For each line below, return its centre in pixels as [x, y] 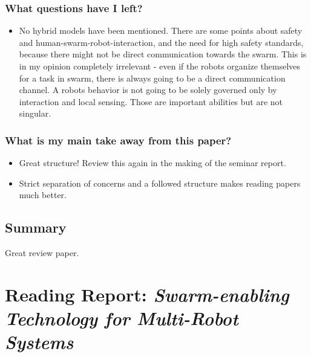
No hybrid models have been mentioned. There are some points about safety [161, 31]
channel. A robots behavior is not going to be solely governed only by [148, 90]
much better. [43, 195]
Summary [36, 227]
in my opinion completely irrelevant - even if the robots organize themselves [160, 66]
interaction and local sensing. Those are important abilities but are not [151, 101]
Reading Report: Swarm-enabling [147, 294]
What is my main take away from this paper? [118, 140]
